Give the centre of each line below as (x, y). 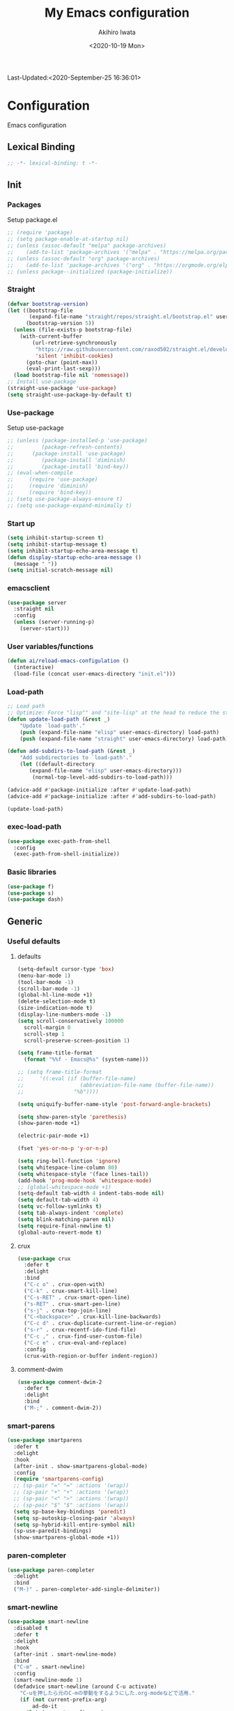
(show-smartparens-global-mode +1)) (67, 1538)
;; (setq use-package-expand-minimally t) (70, 505)
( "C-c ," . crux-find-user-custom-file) (83, 1337)
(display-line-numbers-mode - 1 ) (64, 1015)
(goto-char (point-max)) (62, 362)
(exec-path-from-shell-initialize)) (67, 854)
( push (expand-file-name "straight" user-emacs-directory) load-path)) (126, 739)
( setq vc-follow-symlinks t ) (60, 1206)
